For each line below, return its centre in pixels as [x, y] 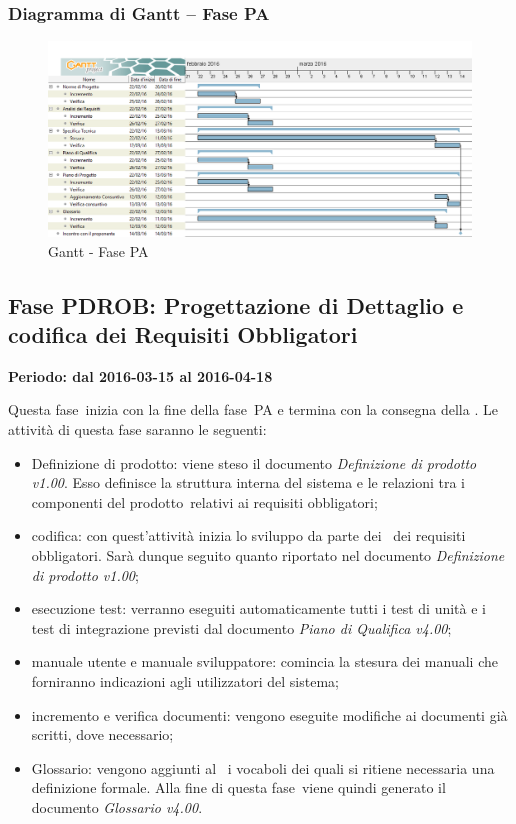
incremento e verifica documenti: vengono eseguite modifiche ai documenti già [269, 714]
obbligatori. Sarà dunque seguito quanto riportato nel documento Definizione [268, 555]
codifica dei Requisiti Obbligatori [183, 334]
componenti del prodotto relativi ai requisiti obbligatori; [204, 501]
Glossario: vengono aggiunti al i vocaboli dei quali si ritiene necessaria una [263, 767]
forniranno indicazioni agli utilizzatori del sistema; [185, 680]
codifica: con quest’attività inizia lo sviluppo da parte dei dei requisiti [248, 535]
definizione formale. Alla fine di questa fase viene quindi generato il [238, 787]
